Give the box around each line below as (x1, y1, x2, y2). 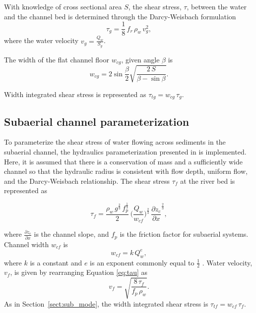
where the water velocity (4, 35, 79, 46)
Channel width (4, 239, 49, 249)
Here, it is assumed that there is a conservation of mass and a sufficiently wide (4, 156, 243, 166)
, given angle (121, 54, 160, 64)
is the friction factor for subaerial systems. (120, 229, 249, 239)
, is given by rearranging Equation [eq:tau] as (10, 267, 148, 277)
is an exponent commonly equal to (90, 257, 194, 267)
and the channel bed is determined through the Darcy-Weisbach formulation (4, 11, 236, 21)
